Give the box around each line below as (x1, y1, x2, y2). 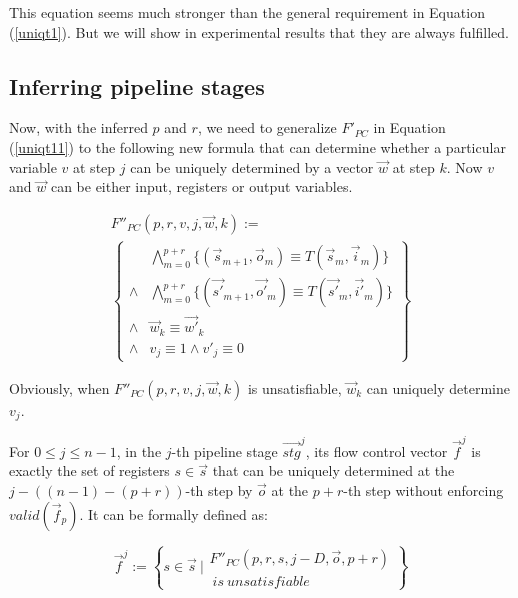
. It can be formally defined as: (79, 503, 268, 524)
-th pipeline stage (171, 440, 278, 461)
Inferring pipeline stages (9, 70, 265, 101)
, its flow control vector (305, 440, 448, 461)
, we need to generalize (197, 117, 337, 138)
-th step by (185, 479, 253, 500)
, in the (116, 440, 162, 461)
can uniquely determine (366, 377, 510, 398)
